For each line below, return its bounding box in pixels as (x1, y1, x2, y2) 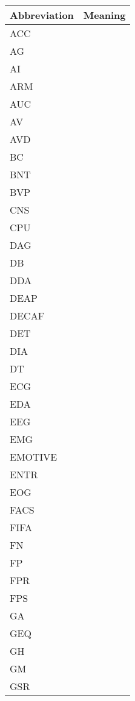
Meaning (83, 8, 126, 22)
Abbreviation (10, 8, 74, 22)
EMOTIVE (10, 450, 58, 464)
